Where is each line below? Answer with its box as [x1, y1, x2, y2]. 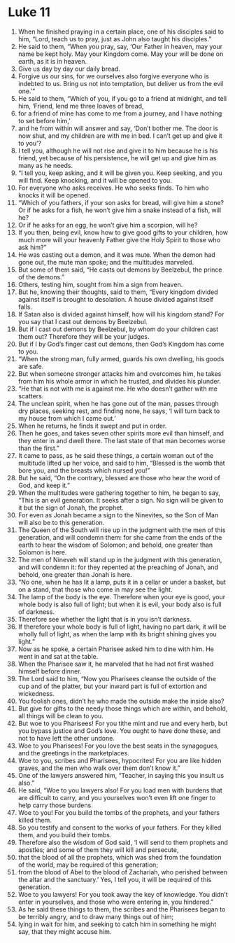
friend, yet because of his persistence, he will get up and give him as [17, 153, 217, 162]
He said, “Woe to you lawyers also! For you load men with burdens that [17, 785, 222, 795]
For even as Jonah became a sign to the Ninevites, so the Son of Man [17, 510, 219, 519]
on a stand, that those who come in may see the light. [17, 585, 173, 594]
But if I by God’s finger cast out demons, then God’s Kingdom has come [17, 340, 225, 348]
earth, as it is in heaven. [17, 57, 87, 65]
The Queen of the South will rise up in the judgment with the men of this [17, 526, 226, 534]
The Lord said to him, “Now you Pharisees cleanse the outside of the [17, 674, 216, 683]
